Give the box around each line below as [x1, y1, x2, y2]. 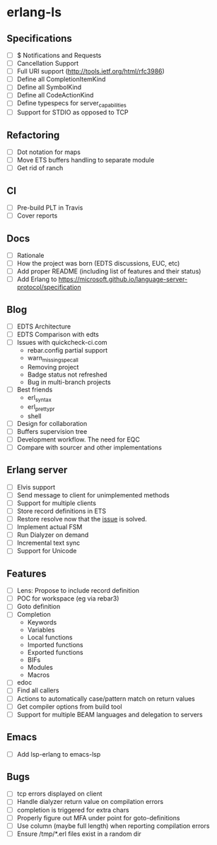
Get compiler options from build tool [16, 702, 122, 711]
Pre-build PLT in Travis [16, 203, 83, 212]
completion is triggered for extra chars [16, 805, 129, 814]
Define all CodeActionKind [16, 91, 94, 100]
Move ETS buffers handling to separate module [16, 156, 155, 165]
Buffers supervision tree [16, 427, 88, 435]
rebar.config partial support [27, 346, 108, 355]
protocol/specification [16, 283, 82, 292]
